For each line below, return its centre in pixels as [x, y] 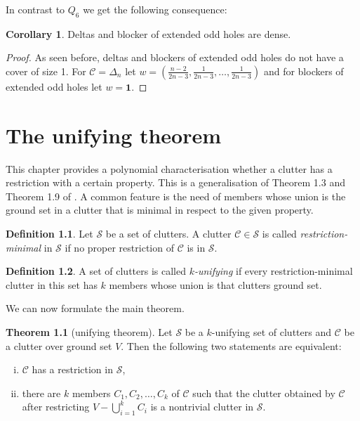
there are [41, 393]
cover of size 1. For [46, 71]
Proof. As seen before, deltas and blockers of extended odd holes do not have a [175, 57]
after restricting [56, 407]
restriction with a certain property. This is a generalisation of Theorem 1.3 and [175, 182]
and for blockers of [304, 71]
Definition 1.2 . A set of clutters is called [96, 271]
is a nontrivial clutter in [202, 407]
